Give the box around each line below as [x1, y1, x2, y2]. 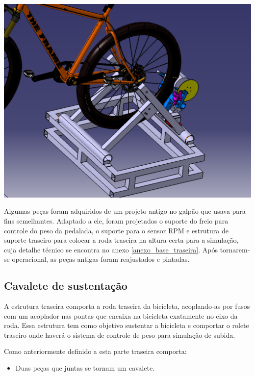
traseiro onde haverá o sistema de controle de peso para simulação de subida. [4, 329, 235, 340]
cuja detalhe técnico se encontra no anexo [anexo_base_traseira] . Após [4, 244, 218, 254]
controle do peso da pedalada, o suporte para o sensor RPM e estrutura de [4, 225, 229, 235]
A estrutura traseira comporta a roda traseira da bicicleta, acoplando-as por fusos [4, 301, 250, 311]
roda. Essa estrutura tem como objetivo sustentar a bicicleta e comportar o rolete [4, 320, 249, 330]
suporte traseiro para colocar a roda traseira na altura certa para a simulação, [4, 235, 239, 245]
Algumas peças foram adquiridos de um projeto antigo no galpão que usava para [4, 206, 246, 216]
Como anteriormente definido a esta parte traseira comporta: [4, 346, 187, 356]
